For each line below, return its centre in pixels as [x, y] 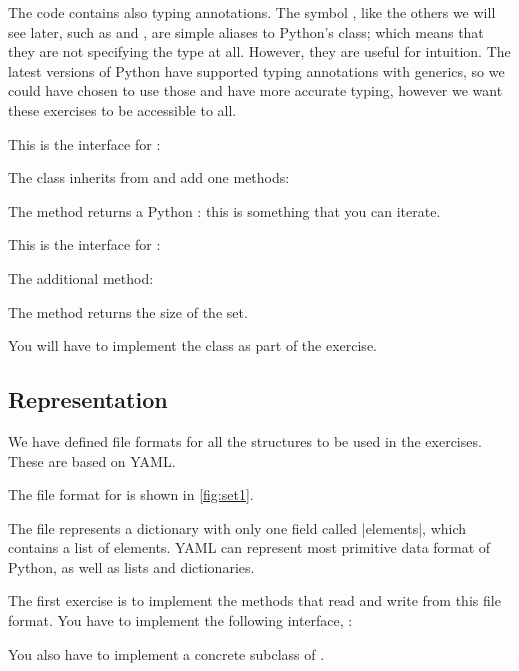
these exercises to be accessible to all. [122, 109]
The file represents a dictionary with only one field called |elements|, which [237, 527]
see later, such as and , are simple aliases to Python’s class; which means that [246, 31]
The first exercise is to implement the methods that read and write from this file [254, 600]
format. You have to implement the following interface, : [180, 620]
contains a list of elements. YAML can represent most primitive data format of [249, 547]
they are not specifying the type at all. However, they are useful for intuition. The [259, 51]
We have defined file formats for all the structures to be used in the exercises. [245, 440]
